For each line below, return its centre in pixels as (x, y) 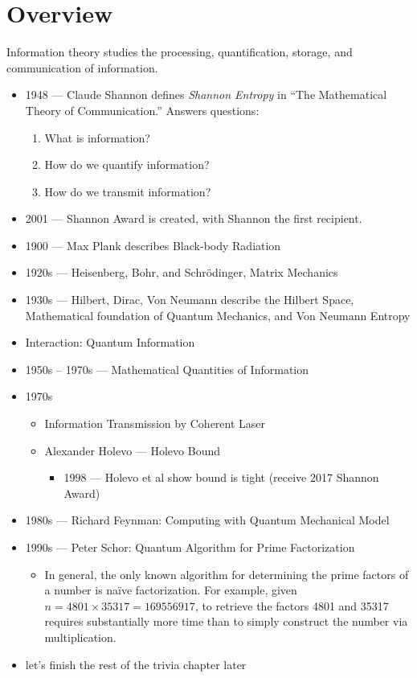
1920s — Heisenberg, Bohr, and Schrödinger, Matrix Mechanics (182, 272)
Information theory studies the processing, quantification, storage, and (180, 52)
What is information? (97, 137)
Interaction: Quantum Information (110, 342)
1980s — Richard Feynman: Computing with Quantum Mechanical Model (207, 520)
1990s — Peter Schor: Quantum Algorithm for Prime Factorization (190, 547)
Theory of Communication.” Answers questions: (142, 110)
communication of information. (82, 67)
